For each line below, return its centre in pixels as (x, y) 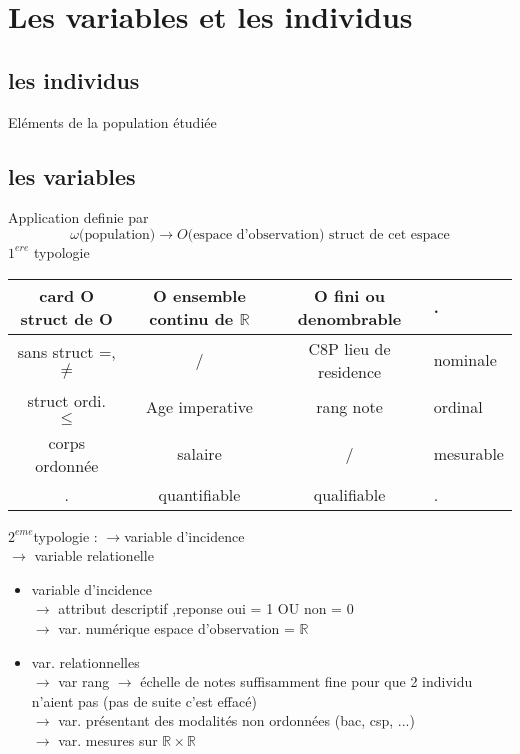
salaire (199, 454)
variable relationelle (94, 555)
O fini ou (349, 295)
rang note (349, 407)
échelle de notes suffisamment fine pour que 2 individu (306, 681)
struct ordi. (66, 400)
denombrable (349, 318)
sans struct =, (66, 352)
